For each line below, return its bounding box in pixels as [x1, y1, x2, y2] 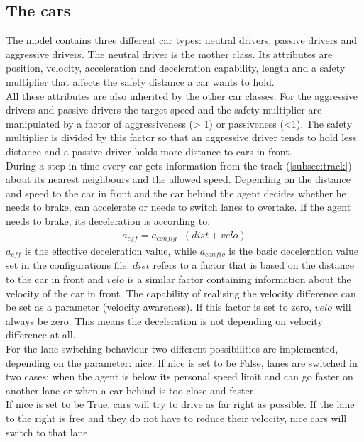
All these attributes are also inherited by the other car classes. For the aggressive [6, 88, 358, 103]
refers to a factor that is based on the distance [153, 258, 355, 272]
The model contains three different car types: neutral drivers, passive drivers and [6, 33, 358, 48]
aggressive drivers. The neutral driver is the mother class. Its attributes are [6, 46, 333, 61]
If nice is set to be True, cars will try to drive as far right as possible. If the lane [6, 397, 355, 411]
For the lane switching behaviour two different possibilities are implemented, [6, 341, 338, 356]
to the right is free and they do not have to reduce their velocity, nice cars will [6, 410, 347, 425]
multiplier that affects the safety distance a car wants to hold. [6, 74, 275, 89]
